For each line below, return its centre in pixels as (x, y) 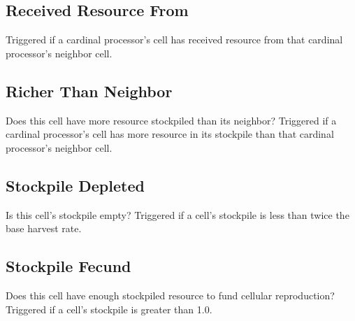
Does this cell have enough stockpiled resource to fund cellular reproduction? (170, 295)
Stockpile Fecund (68, 266)
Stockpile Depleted (75, 185)
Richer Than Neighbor (89, 91)
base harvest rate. (44, 228)
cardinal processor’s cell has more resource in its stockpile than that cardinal (170, 134)
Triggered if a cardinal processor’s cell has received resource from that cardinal (174, 40)
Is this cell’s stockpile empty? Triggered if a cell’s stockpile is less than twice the (177, 214)
